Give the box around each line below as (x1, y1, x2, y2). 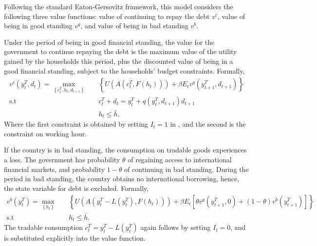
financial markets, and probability (4, 164, 105, 174)
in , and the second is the (170, 119, 246, 129)
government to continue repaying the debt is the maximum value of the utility (4, 46, 237, 57)
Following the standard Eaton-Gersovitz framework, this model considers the (4, 1, 233, 11)
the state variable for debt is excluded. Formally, (4, 183, 149, 193)
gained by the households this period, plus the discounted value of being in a (4, 56, 233, 66)
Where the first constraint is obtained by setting (4, 119, 148, 129)
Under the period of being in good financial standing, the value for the (4, 37, 215, 47)
